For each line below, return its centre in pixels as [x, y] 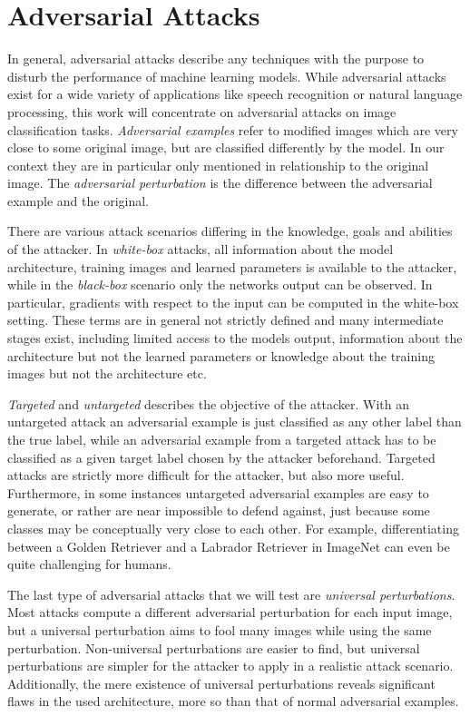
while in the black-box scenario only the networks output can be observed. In [220, 284]
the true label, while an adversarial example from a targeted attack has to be [222, 439]
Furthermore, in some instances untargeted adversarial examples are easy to [218, 492]
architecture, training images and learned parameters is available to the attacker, [232, 266]
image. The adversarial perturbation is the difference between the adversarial [220, 183]
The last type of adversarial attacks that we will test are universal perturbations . [231, 594]
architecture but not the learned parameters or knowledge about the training [221, 355]
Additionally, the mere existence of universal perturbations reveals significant [221, 683]
